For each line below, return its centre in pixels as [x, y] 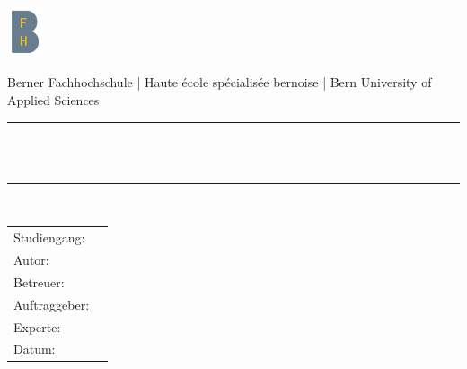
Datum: [35, 349]
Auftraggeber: [52, 304]
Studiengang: [49, 237]
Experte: [37, 326]
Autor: [31, 259]
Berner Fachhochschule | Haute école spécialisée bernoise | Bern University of [220, 82]
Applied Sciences [53, 100]
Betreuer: [39, 281]
